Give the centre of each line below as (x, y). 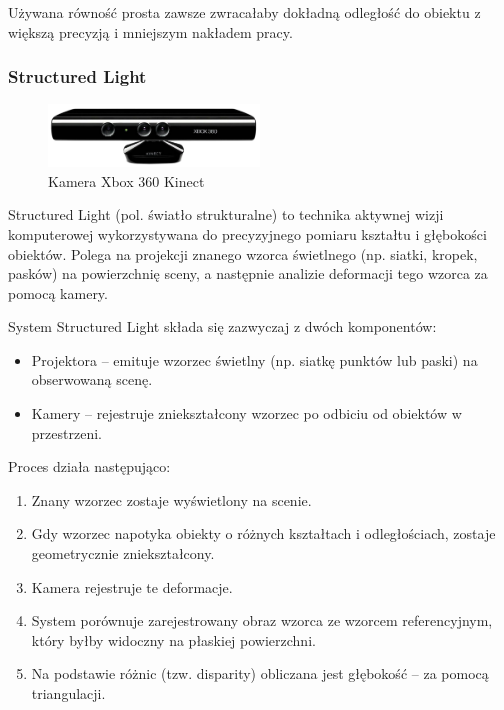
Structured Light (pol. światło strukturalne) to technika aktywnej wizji (226, 214)
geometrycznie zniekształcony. (123, 553)
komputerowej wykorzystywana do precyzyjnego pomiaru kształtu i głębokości (247, 233)
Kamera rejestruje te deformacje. (132, 586)
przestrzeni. (66, 432)
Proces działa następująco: (89, 466)
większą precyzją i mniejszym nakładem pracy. (150, 31)
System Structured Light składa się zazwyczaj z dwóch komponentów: (222, 326)
